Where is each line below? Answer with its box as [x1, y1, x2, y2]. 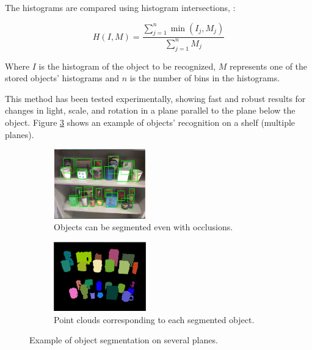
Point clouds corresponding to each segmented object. [54, 313, 255, 326]
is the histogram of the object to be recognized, [38, 59, 216, 72]
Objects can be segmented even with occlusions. [54, 221, 233, 233]
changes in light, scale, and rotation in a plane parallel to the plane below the [5, 104, 296, 117]
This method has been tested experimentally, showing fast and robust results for [5, 92, 306, 104]
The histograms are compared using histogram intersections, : [5, 1, 236, 13]
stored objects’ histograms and [5, 71, 120, 84]
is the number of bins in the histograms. [129, 71, 280, 84]
